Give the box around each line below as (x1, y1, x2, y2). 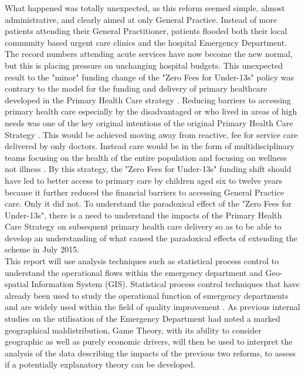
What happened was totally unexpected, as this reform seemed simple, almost (5, 2, 285, 14)
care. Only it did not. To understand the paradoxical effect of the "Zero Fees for (5, 197, 292, 210)
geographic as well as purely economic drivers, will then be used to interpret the (5, 335, 293, 348)
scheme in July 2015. (5, 243, 80, 255)
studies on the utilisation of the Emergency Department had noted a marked (5, 312, 280, 325)
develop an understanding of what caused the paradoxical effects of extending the (5, 231, 297, 244)
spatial (5, 278, 29, 290)
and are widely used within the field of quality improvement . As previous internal (5, 301, 300, 313)
